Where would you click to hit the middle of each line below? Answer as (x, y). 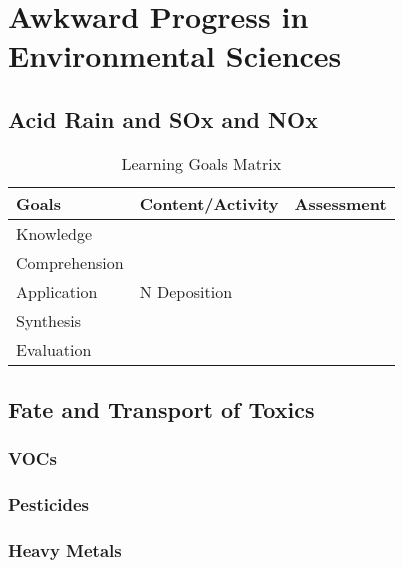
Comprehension (70, 262)
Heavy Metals (65, 550)
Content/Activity (209, 203)
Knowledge (54, 233)
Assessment (340, 203)
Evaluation (54, 349)
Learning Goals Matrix (201, 163)
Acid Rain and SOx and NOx (163, 118)
